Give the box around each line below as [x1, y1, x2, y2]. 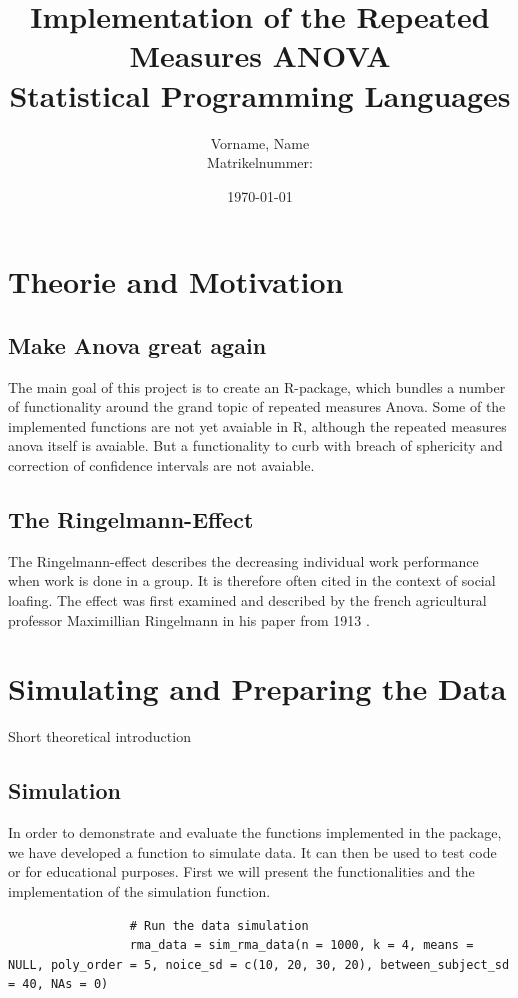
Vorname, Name [210, 132, 310, 153]
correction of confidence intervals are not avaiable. [8, 455, 315, 476]
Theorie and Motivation [8, 261, 344, 302]
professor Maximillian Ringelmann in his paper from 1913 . [8, 609, 370, 630]
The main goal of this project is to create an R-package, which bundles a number [8, 376, 506, 397]
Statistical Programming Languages [9, 74, 511, 115]
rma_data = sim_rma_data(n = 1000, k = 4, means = [129, 938, 474, 953]
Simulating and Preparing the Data [8, 668, 507, 709]
